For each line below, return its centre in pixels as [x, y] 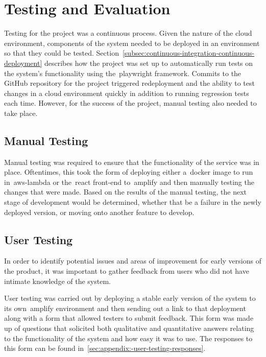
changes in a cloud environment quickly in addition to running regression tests [127, 93]
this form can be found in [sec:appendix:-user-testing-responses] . [105, 348]
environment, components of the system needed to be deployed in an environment [132, 43]
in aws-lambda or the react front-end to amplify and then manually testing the [129, 182]
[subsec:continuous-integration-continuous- [188, 53]
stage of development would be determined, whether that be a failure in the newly [133, 202]
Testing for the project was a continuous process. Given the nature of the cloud [128, 33]
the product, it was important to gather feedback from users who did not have [127, 271]
